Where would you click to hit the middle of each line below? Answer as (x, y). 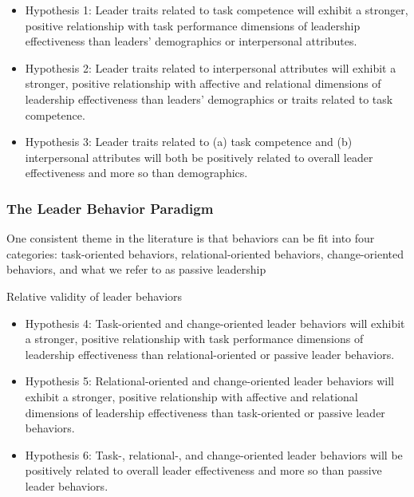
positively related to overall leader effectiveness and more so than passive (203, 470)
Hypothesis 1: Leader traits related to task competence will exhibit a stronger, (217, 10)
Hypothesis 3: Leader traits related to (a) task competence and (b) (189, 142)
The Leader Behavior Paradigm (110, 208)
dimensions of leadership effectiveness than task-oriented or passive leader (205, 412)
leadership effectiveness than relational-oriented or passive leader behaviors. (210, 354)
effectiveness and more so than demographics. (136, 173)
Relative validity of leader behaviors (95, 296)
